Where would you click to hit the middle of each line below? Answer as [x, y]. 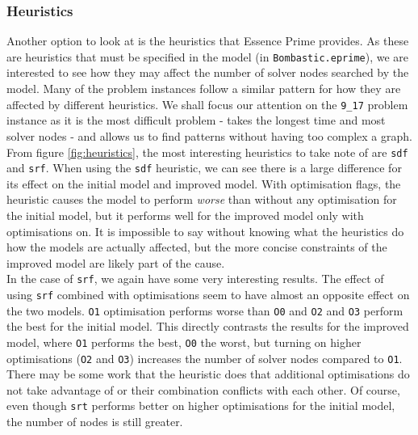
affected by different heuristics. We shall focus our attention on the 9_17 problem [207, 104]
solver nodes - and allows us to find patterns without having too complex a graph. [209, 135]
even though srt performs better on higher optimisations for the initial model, [201, 405]
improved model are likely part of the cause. [116, 262]
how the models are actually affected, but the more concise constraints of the [197, 247]
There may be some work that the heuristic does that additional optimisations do [208, 374]
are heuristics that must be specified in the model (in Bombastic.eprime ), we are [208, 56]
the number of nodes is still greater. [95, 422]
